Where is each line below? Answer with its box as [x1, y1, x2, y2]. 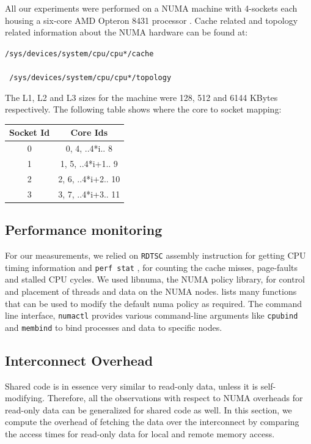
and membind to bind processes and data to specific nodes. [5, 320, 222, 333]
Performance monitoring [5, 220, 163, 239]
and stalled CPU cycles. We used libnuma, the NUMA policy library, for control [5, 273, 306, 286]
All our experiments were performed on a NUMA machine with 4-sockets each [5, 2, 298, 14]
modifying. [5, 391, 45, 404]
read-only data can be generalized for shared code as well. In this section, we [5, 403, 292, 416]
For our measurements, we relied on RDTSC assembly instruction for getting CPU [5, 249, 306, 262]
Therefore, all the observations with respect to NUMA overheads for [47, 391, 303, 404]
